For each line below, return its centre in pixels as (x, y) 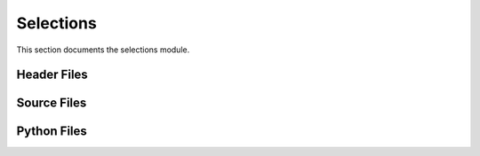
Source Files (52, 103)
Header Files (52, 75)
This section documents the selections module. (103, 50)
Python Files (52, 132)
